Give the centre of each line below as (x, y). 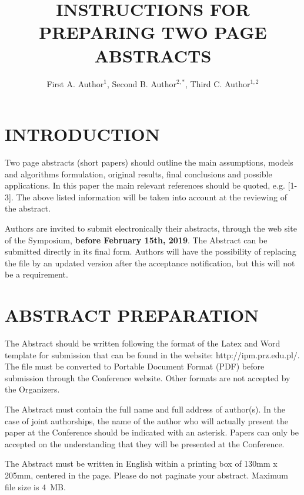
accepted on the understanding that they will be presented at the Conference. (145, 443)
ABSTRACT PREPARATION (132, 315)
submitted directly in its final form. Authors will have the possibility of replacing (151, 251)
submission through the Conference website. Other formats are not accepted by (148, 377)
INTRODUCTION (83, 134)
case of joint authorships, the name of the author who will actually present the (146, 420)
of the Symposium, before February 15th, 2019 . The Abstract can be (136, 240)
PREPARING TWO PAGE (153, 32)
